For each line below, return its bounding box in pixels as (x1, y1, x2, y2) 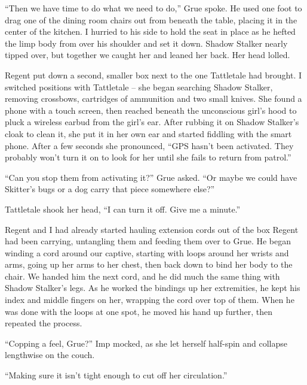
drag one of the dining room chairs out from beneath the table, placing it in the (5, 13, 297, 26)
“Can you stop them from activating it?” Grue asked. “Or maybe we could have (5, 171, 297, 183)
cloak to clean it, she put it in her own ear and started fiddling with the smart (5, 127, 292, 140)
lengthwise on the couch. (5, 348, 95, 361)
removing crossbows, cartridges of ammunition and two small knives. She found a (5, 92, 302, 105)
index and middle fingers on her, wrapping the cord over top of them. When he (5, 293, 294, 306)
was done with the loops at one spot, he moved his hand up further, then (5, 305, 273, 317)
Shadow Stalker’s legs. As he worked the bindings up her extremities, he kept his (5, 281, 300, 294)
